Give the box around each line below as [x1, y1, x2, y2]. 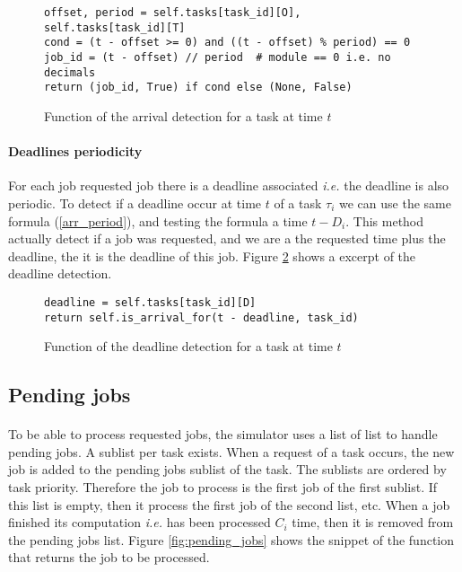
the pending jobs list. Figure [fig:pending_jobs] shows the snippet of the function [8, 530, 455, 549]
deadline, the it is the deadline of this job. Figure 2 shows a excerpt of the [8, 246, 416, 265]
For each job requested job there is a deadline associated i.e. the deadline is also [8, 176, 449, 195]
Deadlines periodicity [8, 142, 143, 161]
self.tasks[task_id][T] [44, 21, 186, 34]
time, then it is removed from [292, 513, 454, 532]
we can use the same [339, 193, 451, 212]
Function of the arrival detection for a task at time [44, 106, 323, 125]
